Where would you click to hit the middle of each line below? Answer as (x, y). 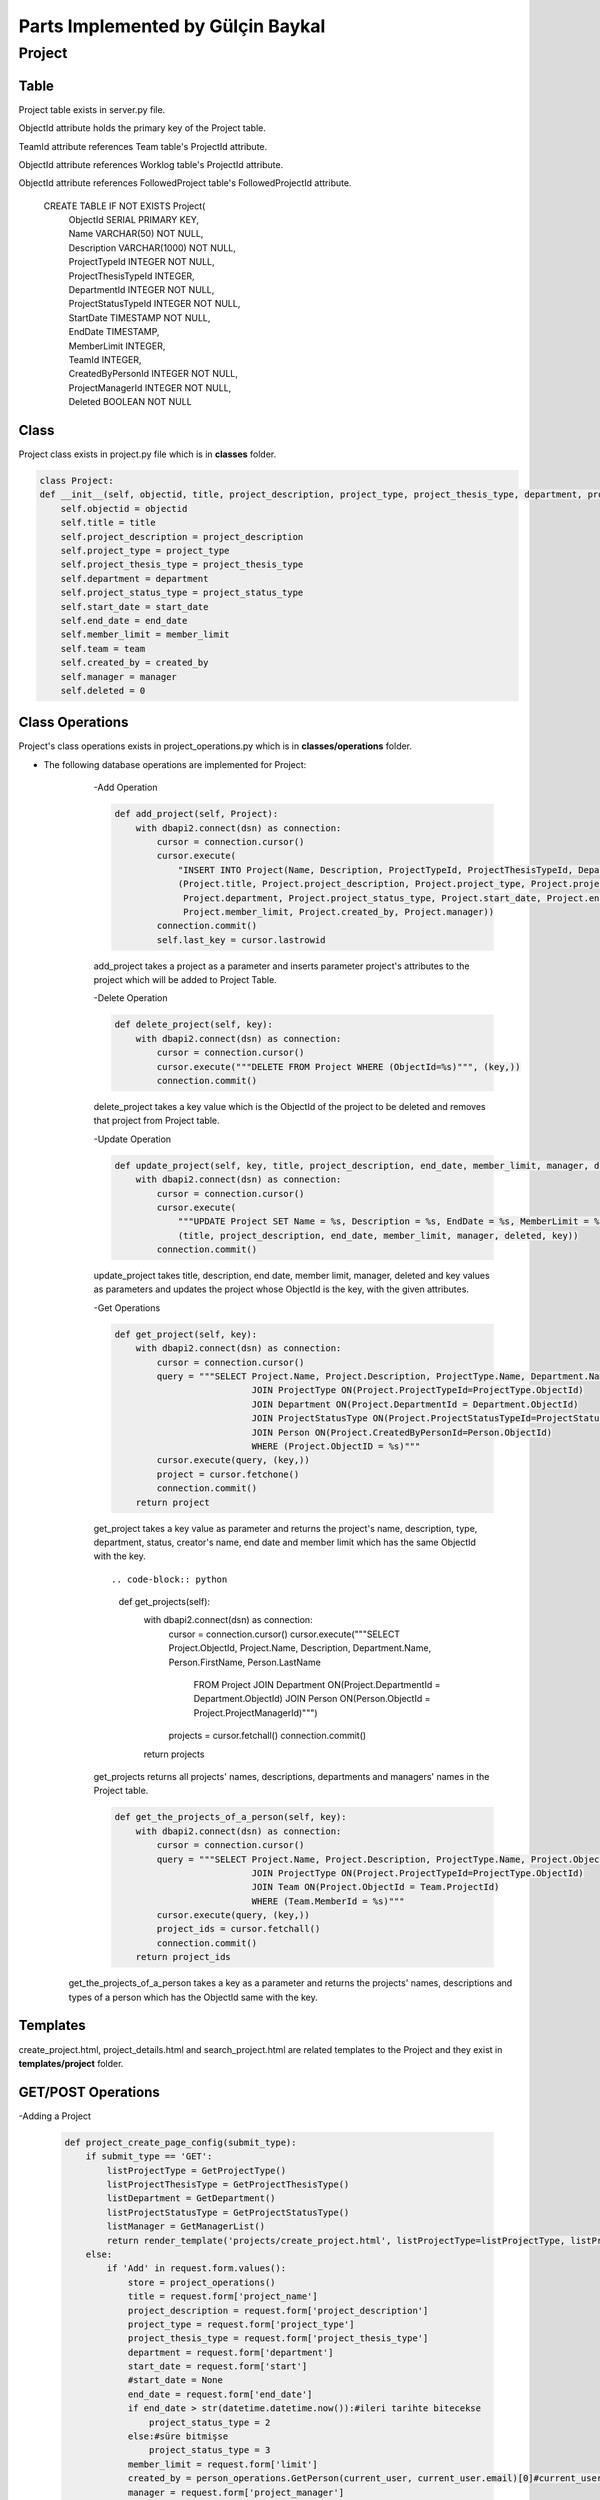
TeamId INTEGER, (105, 359)
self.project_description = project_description (182, 536)
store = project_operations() (201, 2282)
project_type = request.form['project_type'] (241, 2324)
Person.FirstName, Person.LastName (245, 1662)
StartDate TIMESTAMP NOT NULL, (139, 317)
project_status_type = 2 (209, 2422)
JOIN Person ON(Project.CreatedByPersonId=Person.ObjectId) (402, 1432)
